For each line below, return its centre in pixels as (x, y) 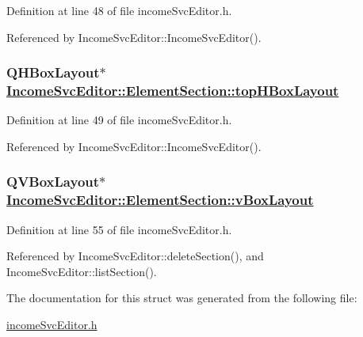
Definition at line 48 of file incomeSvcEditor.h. (119, 10)
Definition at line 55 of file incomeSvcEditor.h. (119, 229)
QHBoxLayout (53, 72)
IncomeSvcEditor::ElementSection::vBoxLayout (160, 200)
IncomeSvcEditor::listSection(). (82, 271)
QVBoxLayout (53, 182)
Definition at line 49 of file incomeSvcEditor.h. (119, 120)
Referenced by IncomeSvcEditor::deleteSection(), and (135, 256)
